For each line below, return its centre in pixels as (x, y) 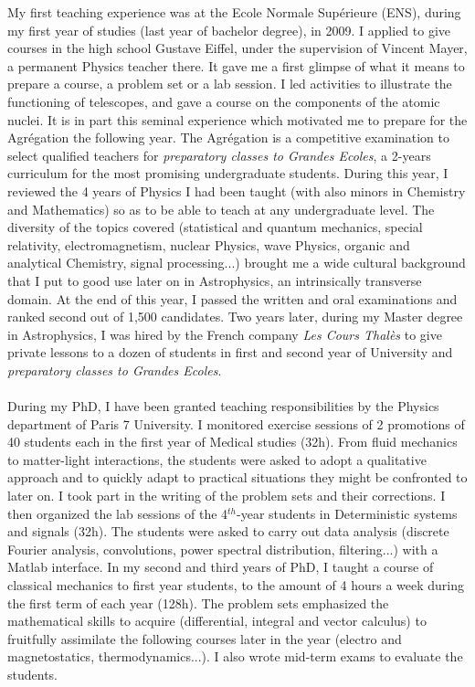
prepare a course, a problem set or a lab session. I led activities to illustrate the (230, 84)
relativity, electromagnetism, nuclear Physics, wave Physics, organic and (209, 244)
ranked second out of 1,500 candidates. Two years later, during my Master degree (235, 317)
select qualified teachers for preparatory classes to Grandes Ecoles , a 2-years (219, 155)
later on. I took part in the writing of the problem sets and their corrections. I (227, 496)
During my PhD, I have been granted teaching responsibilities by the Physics (223, 406)
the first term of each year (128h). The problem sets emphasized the (198, 602)
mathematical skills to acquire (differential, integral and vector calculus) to (217, 621)
